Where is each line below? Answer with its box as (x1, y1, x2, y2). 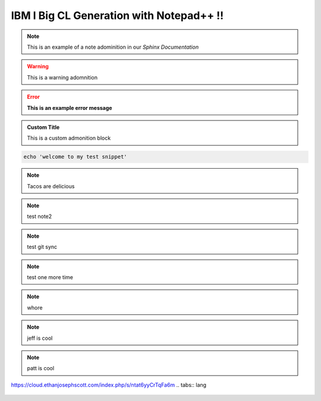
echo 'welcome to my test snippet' (23, 153, 127, 160)
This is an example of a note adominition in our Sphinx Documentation (27, 43, 199, 50)
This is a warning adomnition (27, 74, 98, 81)
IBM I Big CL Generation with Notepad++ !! (11, 9, 224, 22)
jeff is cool (27, 334, 53, 342)
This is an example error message (27, 104, 112, 111)
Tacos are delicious (27, 182, 75, 190)
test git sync (27, 244, 58, 251)
